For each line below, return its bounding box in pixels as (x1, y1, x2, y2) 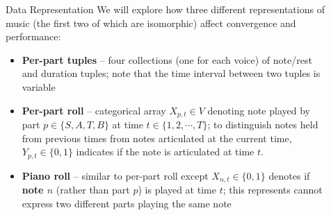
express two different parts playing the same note (22, 196, 232, 210)
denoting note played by (207, 103, 310, 117)
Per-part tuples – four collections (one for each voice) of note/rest (22, 52, 312, 67)
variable (22, 79, 56, 94)
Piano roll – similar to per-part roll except (22, 168, 209, 182)
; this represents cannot (223, 182, 323, 197)
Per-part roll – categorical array (22, 103, 166, 117)
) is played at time (138, 182, 216, 197)
